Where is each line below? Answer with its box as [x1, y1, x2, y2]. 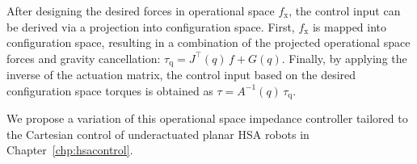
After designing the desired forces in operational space [6, 2, 275, 19]
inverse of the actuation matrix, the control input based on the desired [6, 66, 356, 83]
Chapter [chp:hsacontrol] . [6, 141, 133, 158]
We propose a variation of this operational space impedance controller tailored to [6, 110, 408, 127]
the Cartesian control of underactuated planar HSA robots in [6, 125, 310, 142]
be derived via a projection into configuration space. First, [6, 18, 295, 35]
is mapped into [312, 18, 387, 35]
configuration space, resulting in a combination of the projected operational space [6, 34, 411, 51]
